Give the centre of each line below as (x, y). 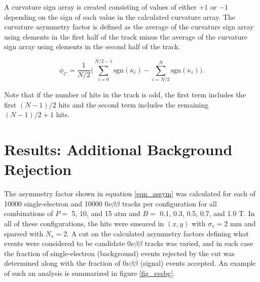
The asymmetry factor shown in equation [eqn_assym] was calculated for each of (130, 193)
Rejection (38, 169)
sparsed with (24, 233)
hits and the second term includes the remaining (134, 104)
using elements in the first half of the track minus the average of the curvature (126, 36)
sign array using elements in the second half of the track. (92, 46)
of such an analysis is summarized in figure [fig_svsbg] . (90, 273)
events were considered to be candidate (65, 243)
